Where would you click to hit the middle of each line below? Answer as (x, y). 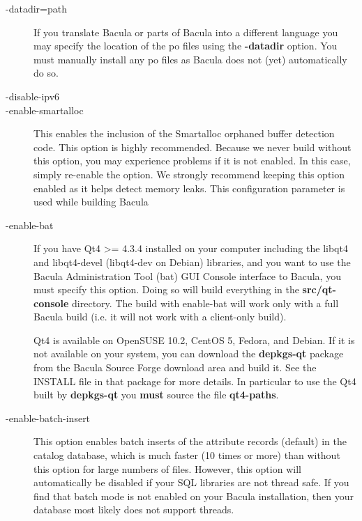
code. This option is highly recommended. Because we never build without (193, 147)
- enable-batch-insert (48, 418)
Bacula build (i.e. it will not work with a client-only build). (160, 317)
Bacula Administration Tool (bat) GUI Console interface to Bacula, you (187, 275)
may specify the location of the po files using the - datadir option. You (186, 46)
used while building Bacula (91, 202)
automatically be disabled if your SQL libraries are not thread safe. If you (191, 482)
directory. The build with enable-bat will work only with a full (205, 303)
